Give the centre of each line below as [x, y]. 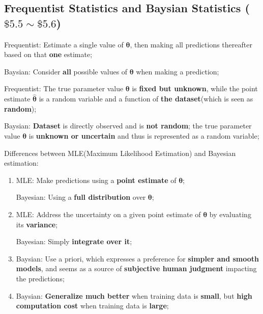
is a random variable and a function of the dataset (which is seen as [146, 99]
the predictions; [40, 278]
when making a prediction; [178, 71]
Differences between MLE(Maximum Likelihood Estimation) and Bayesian [120, 153]
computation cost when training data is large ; [92, 306]
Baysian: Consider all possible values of [66, 71]
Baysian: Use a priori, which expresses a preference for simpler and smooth [137, 258]
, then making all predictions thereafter [191, 44]
